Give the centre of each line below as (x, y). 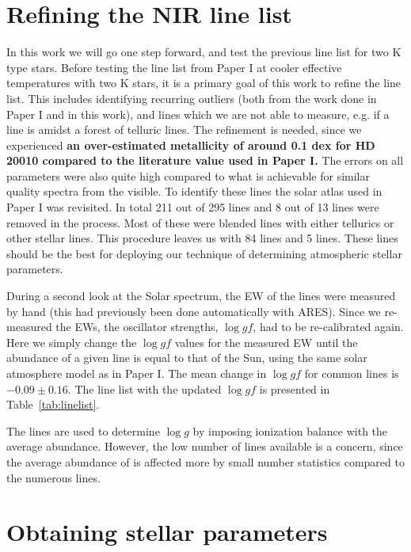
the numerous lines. (53, 477)
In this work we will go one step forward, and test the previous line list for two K (204, 52)
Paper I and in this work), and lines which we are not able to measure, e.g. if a (198, 114)
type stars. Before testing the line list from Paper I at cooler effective (174, 67)
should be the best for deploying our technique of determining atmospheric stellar (204, 253)
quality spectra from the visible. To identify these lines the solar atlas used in (194, 191)
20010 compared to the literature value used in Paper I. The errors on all (205, 160)
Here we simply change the (72, 342)
